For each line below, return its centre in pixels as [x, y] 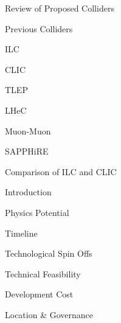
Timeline [21, 233]
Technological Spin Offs [49, 253]
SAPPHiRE [27, 151]
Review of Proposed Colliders [60, 8]
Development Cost [39, 294]
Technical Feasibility [43, 273]
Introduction [28, 192]
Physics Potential [37, 212]
